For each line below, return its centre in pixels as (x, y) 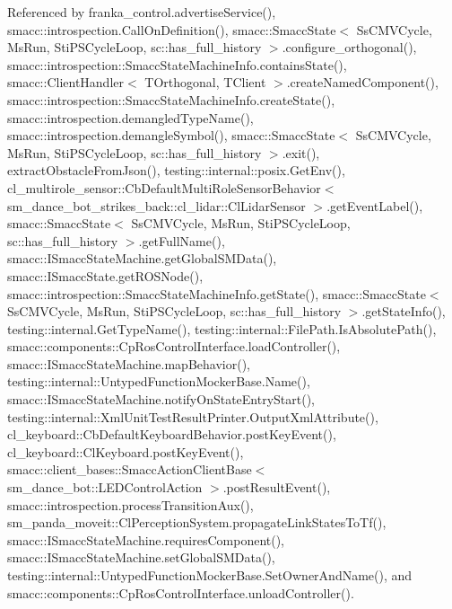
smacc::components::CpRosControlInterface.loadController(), (174, 346)
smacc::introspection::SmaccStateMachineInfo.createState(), (171, 99)
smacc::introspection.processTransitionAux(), (130, 504)
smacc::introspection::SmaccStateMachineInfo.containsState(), (177, 64)
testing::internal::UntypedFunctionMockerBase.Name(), (159, 381)
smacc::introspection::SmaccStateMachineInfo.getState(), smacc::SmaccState (217, 293)
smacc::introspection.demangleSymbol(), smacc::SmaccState (171, 135)
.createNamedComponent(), (362, 82)
